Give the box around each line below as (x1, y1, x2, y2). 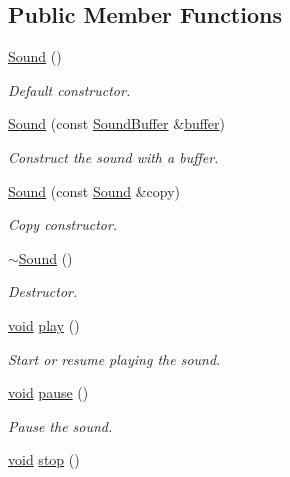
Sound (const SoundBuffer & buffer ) (8, 113, 226, 134)
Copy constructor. (8, 214, 118, 235)
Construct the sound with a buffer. (8, 146, 219, 167)
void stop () (8, 449, 80, 470)
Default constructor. (8, 79, 131, 100)
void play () (8, 314, 80, 335)
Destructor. (8, 281, 78, 302)
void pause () (8, 382, 89, 403)
